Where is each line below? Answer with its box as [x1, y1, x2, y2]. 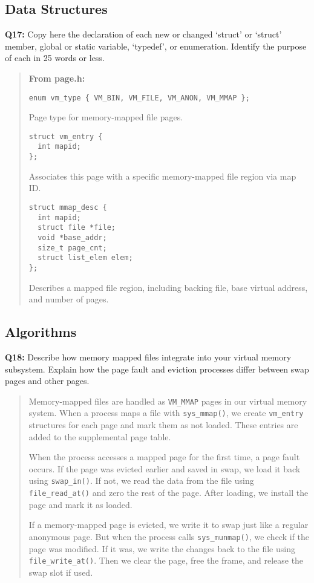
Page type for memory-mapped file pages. [28, 111, 183, 123]
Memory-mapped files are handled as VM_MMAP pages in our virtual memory [28, 394, 307, 407]
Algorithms [5, 322, 77, 341]
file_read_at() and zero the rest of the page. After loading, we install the [28, 486, 309, 499]
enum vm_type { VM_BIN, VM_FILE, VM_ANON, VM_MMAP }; [28, 93, 250, 102]
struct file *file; [38, 223, 116, 232]
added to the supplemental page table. [28, 430, 171, 443]
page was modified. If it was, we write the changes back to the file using [28, 542, 295, 555]
